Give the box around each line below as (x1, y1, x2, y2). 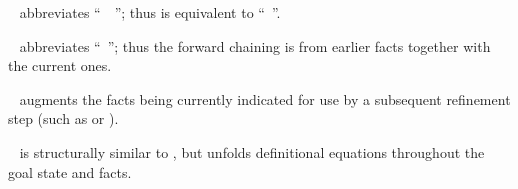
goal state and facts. (8, 161, 132, 182)
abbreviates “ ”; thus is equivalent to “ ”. (19, 2, 281, 22)
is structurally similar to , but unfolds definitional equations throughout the (19, 141, 485, 162)
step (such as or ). (8, 108, 119, 129)
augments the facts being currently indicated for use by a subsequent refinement (19, 88, 511, 109)
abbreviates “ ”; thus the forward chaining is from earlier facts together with (19, 35, 491, 56)
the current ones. (8, 55, 112, 76)
